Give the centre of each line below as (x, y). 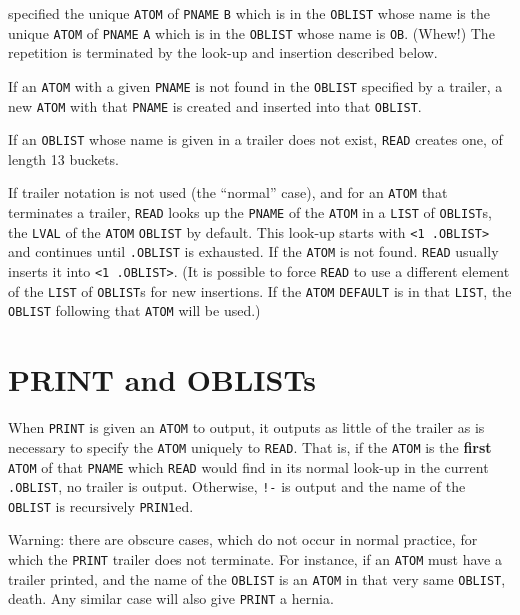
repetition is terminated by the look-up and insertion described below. (223, 52)
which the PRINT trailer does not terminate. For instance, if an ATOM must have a (255, 559)
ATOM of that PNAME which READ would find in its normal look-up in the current (248, 466)
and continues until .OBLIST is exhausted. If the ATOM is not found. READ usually (253, 251)
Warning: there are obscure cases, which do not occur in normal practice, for (243, 539)
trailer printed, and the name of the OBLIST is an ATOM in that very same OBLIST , (257, 578)
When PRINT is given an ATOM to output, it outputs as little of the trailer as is (246, 427)
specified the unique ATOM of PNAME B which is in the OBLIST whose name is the (249, 13)
